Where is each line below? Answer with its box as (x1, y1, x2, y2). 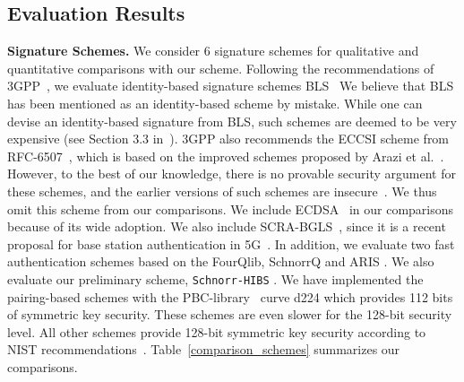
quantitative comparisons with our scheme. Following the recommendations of (7, 58, 434, 77)
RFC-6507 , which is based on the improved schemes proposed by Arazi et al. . (7, 146, 444, 165)
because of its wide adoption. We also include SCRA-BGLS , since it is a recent (7, 217, 446, 236)
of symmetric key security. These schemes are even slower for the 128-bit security (7, 305, 452, 324)
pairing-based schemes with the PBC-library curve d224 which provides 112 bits (7, 287, 453, 306)
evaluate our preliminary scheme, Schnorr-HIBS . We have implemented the (7, 269, 424, 288)
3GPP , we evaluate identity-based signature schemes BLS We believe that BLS (7, 76, 454, 95)
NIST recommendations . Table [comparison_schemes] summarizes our (7, 340, 400, 359)
